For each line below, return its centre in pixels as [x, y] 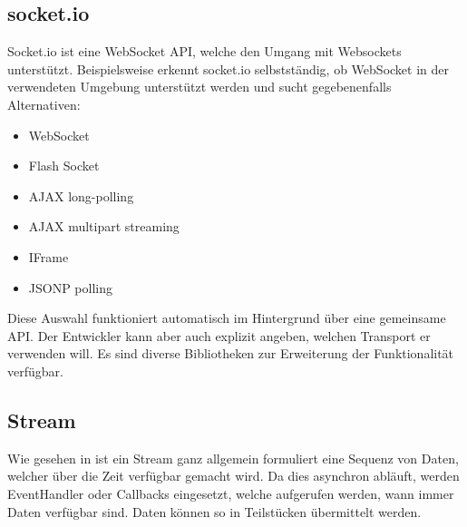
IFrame [49, 256]
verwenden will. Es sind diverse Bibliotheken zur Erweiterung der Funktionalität [231, 353]
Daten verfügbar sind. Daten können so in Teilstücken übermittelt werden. [214, 511]
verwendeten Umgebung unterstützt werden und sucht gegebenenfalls [199, 87]
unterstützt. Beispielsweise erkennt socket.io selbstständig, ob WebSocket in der [229, 68]
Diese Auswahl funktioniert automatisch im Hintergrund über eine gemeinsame [227, 318]
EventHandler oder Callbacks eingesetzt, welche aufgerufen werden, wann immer [231, 493]
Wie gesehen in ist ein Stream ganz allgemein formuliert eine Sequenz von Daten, [233, 458]
